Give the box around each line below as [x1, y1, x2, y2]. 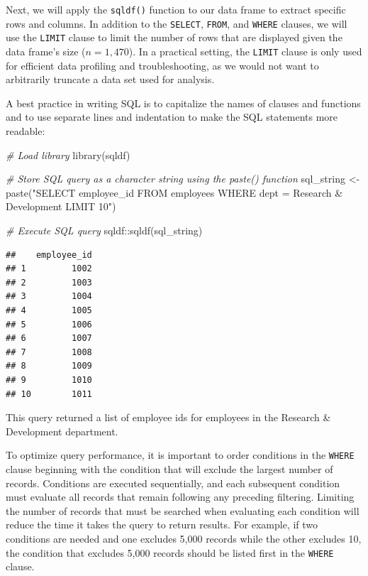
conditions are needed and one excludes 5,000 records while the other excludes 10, [6, 531, 362, 545]
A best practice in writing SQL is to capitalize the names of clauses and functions [6, 95, 361, 110]
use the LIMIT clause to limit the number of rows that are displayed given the [6, 30, 342, 45]
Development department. [6, 423, 118, 438]
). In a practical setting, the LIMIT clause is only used [128, 43, 362, 58]
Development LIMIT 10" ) [6, 199, 116, 214]
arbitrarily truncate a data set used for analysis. [6, 72, 215, 87]
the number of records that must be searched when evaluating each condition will [6, 503, 359, 518]
